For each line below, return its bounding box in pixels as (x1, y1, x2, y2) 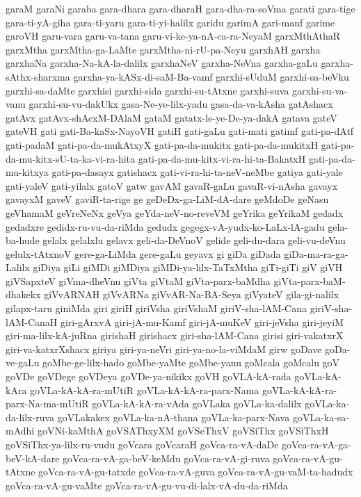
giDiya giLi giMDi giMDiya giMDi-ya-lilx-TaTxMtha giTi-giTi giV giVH (33, 260, 343, 275)
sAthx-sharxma (6, 69, 70, 83)
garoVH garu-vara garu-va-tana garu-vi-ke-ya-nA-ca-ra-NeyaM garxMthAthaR (6, 28, 341, 43)
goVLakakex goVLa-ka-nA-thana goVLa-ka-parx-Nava (57, 409, 290, 424)
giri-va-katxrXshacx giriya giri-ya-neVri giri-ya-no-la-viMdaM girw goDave (6, 341, 322, 356)
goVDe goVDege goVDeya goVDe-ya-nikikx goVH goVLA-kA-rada (6, 369, 291, 384)
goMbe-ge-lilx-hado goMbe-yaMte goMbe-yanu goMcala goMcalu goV (42, 355, 340, 370)
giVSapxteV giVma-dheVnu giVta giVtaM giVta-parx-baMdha (6, 273, 271, 288)
